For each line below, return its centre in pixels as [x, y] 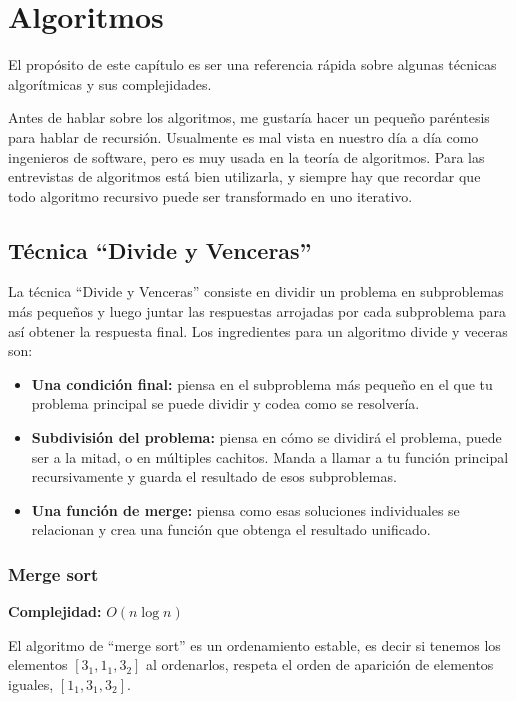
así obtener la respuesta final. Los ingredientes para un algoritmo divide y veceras [258, 330]
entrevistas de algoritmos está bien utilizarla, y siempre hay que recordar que [244, 176]
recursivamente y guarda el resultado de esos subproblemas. [214, 476]
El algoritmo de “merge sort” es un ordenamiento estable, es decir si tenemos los [254, 644]
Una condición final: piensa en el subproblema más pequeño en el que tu [262, 383]
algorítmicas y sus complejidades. [110, 83]
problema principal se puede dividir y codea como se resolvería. [225, 403]
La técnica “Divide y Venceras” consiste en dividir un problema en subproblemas [256, 291]
